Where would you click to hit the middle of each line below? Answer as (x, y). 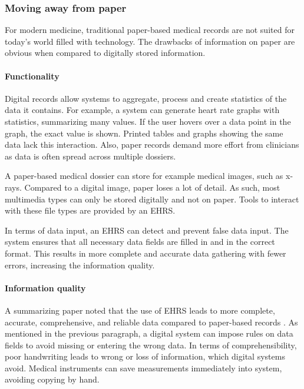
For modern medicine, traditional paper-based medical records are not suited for (150, 30)
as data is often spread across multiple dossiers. (90, 156)
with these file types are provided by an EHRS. (90, 210)
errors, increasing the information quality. (80, 265)
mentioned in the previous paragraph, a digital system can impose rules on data (149, 333)
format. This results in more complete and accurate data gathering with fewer (146, 253)
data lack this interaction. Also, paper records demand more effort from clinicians (152, 144)
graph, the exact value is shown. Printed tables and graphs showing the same (144, 133)
